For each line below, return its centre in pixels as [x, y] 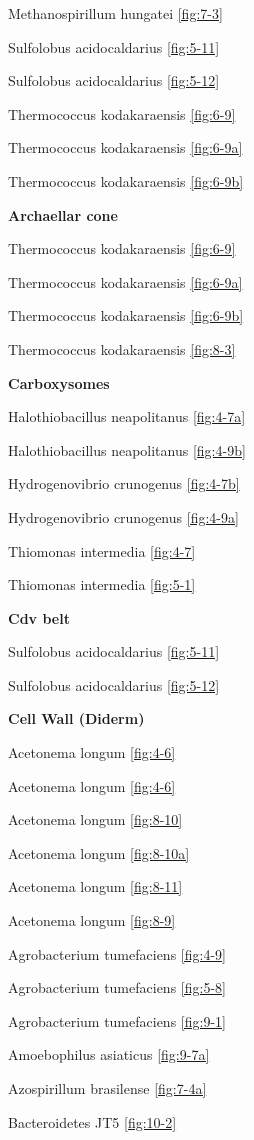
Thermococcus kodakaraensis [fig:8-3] [122, 348]
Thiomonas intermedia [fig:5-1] [102, 584]
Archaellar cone [63, 214]
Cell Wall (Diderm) [76, 718]
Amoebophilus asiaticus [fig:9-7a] [109, 1054]
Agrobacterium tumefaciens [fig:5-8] [117, 987]
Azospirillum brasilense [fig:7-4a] [107, 1088]
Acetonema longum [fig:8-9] [92, 920]
